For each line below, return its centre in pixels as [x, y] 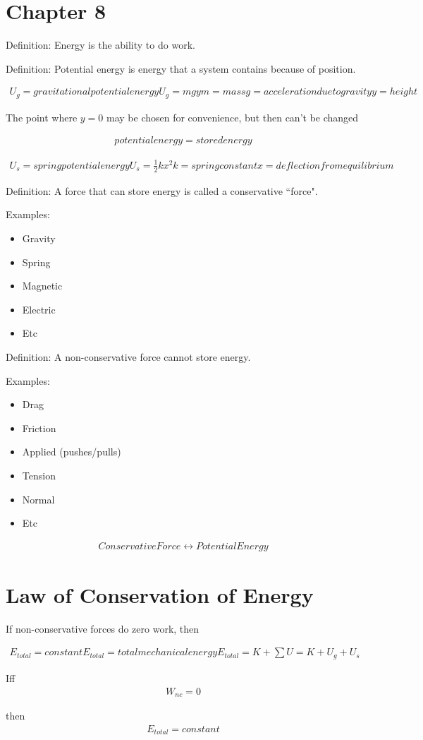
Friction [39, 428]
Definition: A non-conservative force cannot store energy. [128, 356]
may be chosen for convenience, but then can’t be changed [233, 117]
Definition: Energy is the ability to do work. [100, 45]
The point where [42, 117]
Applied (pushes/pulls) [72, 452]
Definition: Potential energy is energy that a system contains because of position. [181, 68]
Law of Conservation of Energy [160, 594]
